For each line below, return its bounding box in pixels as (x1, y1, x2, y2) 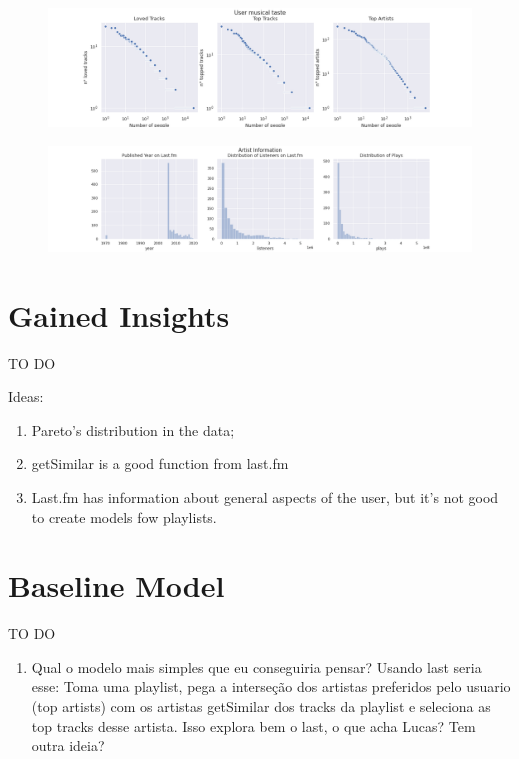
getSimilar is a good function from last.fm (31, 453, 289, 474)
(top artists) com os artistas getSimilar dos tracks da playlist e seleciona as (31, 696, 491, 717)
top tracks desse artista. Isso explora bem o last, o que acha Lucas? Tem (31, 715, 476, 736)
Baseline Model (8, 565, 225, 606)
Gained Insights (8, 294, 230, 335)
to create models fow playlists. (31, 506, 217, 527)
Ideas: (8, 386, 44, 407)
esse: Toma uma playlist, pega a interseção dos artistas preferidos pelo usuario (31, 676, 511, 697)
